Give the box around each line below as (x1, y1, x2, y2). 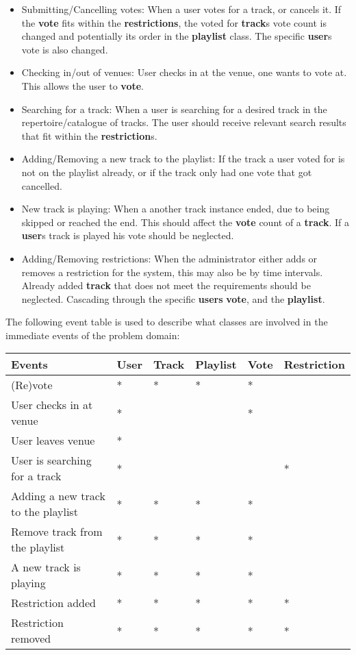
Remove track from (11, 523, 103, 540)
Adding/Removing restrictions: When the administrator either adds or (21, 251, 318, 265)
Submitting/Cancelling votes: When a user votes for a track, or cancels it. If (21, 2, 342, 16)
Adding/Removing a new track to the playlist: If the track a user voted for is (21, 151, 345, 166)
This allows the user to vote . (21, 78, 144, 92)
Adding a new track (11, 488, 105, 504)
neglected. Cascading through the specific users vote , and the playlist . (21, 291, 325, 306)
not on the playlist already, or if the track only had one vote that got (21, 164, 312, 179)
